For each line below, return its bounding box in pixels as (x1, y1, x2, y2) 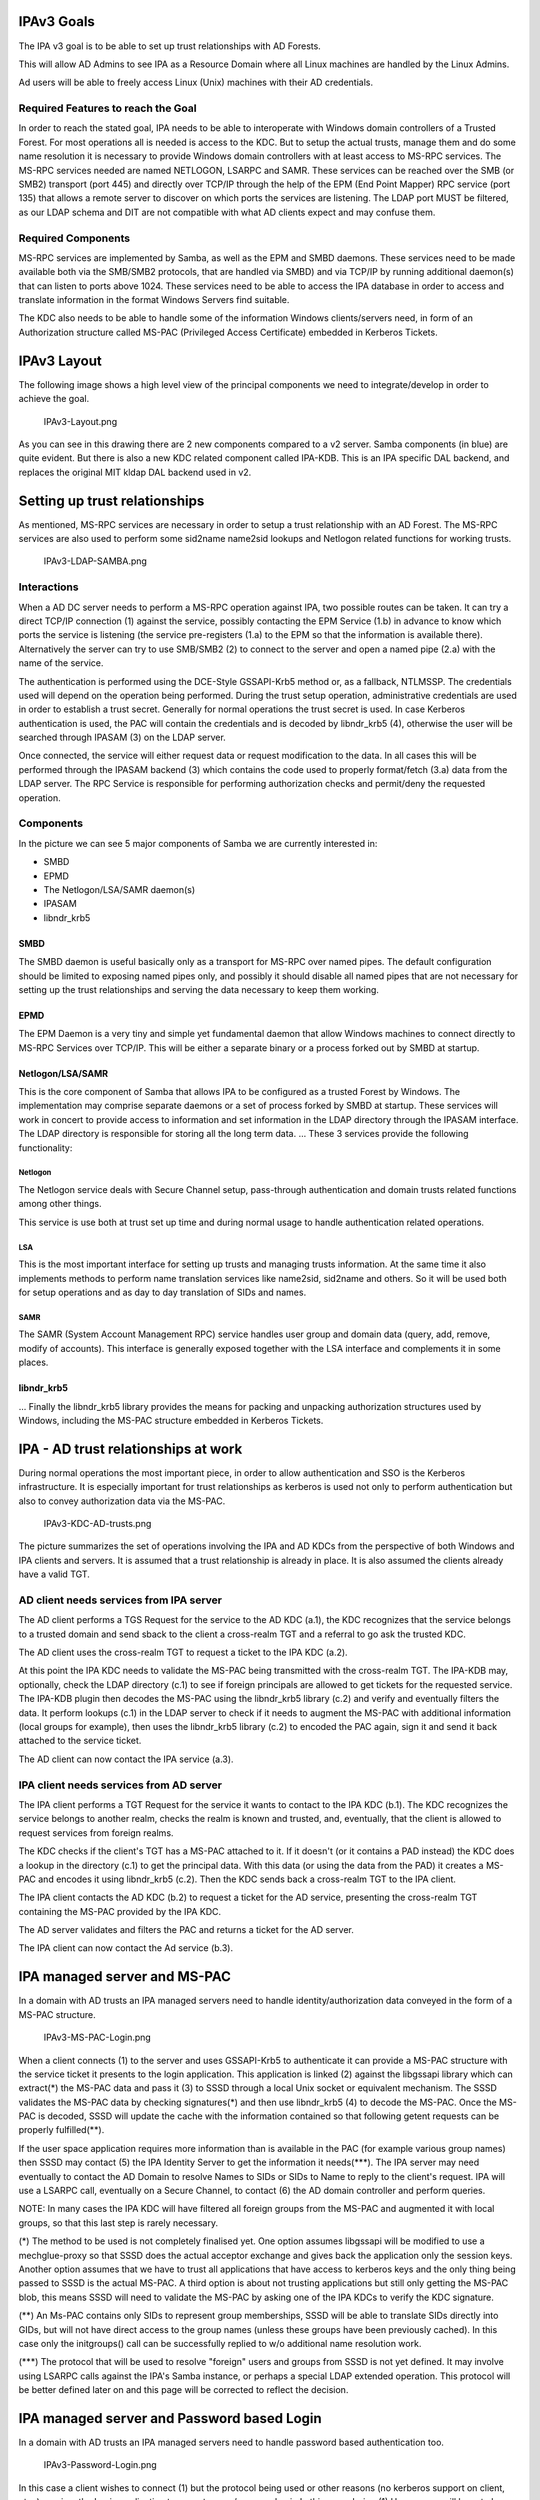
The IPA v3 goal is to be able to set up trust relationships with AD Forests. (18, 40, 322, 52)
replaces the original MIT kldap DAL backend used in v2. (18, 466, 252, 478)
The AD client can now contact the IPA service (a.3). (18, 1753, 234, 1765)
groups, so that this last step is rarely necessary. (18, 2216, 219, 2229)
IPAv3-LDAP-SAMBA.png (43, 555, 147, 567)
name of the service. (18, 657, 104, 669)
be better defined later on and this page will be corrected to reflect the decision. (18, 2384, 349, 2396)
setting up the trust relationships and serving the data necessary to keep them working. (18, 983, 380, 995)
